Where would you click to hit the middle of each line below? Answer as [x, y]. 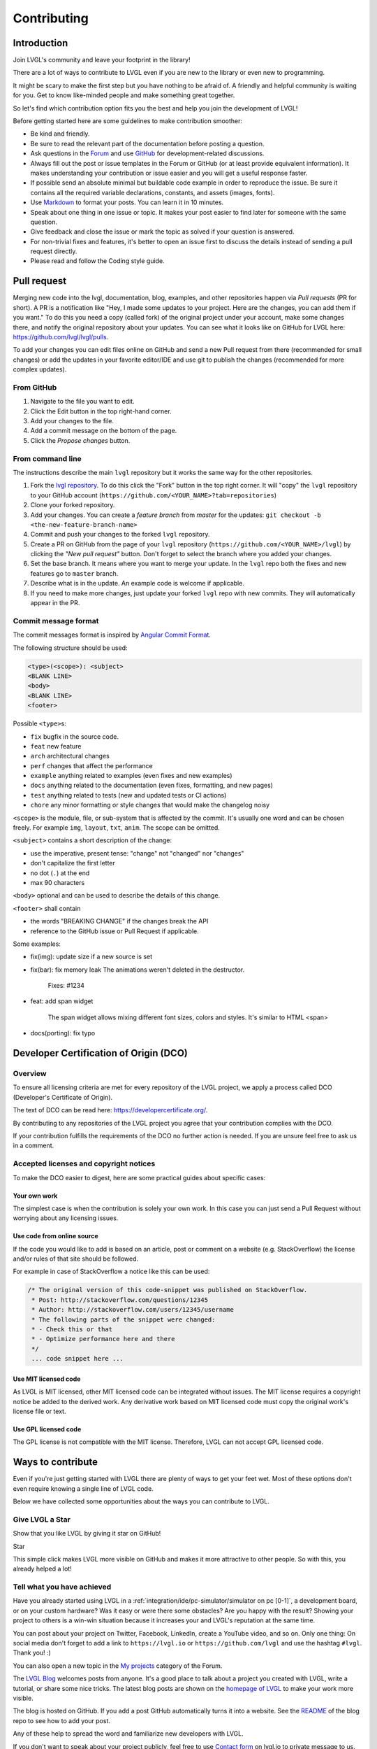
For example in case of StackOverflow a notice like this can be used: [111, 1272]
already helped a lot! [43, 1569]
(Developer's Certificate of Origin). [63, 1097]
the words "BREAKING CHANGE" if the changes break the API [119, 921]
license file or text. [39, 1411]
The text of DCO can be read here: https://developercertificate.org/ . [110, 1110]
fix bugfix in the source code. [74, 736]
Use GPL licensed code [47, 1429]
